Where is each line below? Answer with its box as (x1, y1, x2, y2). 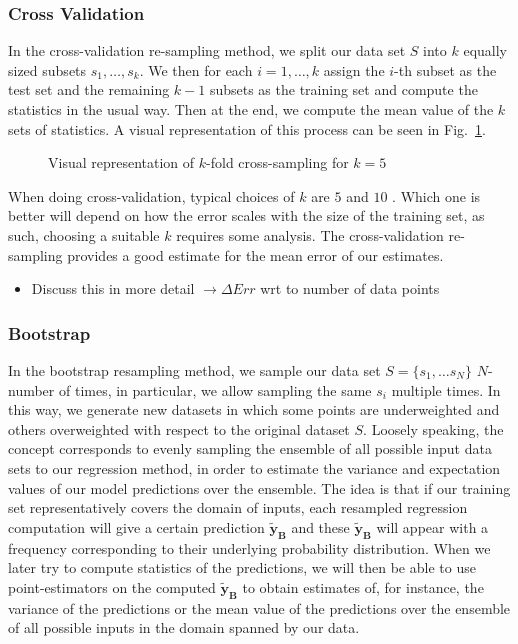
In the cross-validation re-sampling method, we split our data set (8, 40, 406, 61)
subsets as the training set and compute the (209, 79, 478, 100)
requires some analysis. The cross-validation (176, 224, 444, 245)
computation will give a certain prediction (8, 516, 265, 537)
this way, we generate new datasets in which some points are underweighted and (8, 399, 500, 420)
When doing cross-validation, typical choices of (8, 185, 295, 206)
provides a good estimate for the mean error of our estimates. (67, 244, 444, 265)
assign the (323, 59, 385, 80)
